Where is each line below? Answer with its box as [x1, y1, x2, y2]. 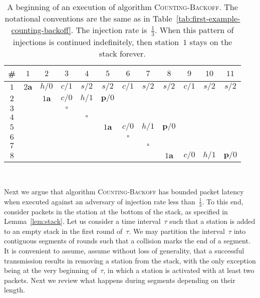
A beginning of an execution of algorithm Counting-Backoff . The [7, 1, 238, 13]
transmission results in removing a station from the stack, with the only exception [4, 255, 256, 265]
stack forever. [99, 47, 146, 59]
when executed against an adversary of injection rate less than [4, 196, 195, 206]
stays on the [189, 36, 232, 48]
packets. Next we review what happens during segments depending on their [4, 274, 235, 285]
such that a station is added [169, 216, 255, 226]
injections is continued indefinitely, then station [13, 36, 179, 48]
